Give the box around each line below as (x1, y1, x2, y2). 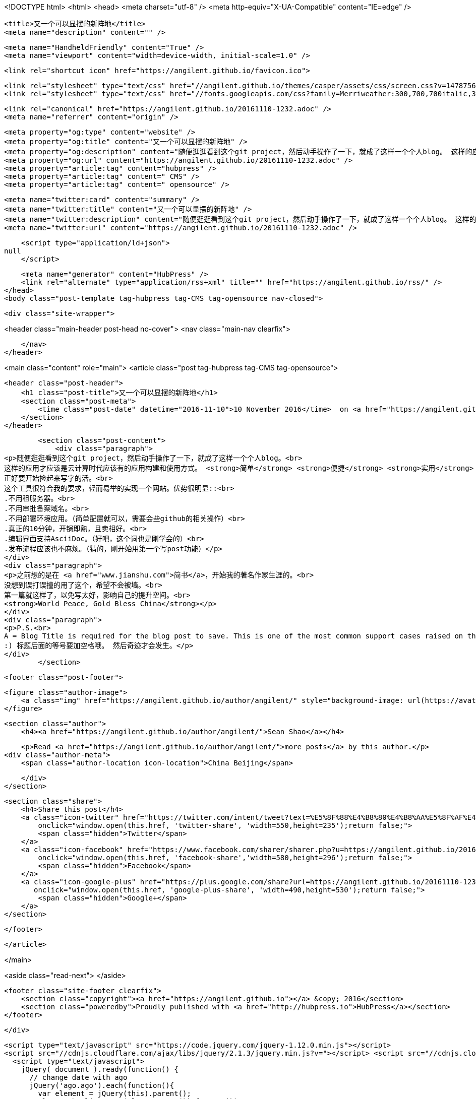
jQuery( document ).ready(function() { (21, 1065, 178, 1073)
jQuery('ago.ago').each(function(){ (29, 1081, 174, 1089)
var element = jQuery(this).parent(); (38, 1089, 191, 1097)
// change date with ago (29, 1073, 128, 1081)
